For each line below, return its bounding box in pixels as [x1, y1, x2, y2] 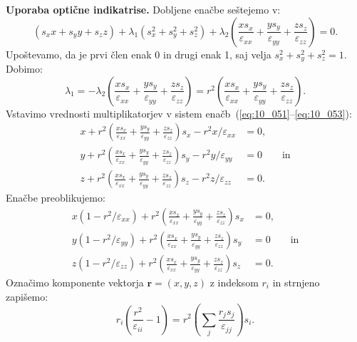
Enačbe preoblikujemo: [6, 190, 105, 205]
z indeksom [209, 275, 259, 290]
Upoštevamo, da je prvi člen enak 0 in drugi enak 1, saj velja [6, 46, 271, 61]
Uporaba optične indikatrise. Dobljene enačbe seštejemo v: [6, 2, 281, 16]
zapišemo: [6, 289, 48, 304]
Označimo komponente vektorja [6, 275, 144, 290]
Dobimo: [6, 61, 43, 76]
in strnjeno [272, 275, 320, 290]
